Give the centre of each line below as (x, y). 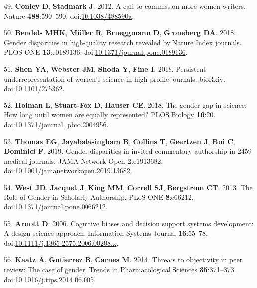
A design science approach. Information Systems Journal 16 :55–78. (106, 233)
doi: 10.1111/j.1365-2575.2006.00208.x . (61, 242)
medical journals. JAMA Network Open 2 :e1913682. (84, 160)
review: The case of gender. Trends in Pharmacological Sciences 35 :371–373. (120, 269)
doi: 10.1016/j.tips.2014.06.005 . (50, 279)
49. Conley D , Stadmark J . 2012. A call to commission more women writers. (125, 6)
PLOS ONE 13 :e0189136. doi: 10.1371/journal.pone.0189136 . (96, 52)
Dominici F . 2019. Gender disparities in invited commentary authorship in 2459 (128, 151)
